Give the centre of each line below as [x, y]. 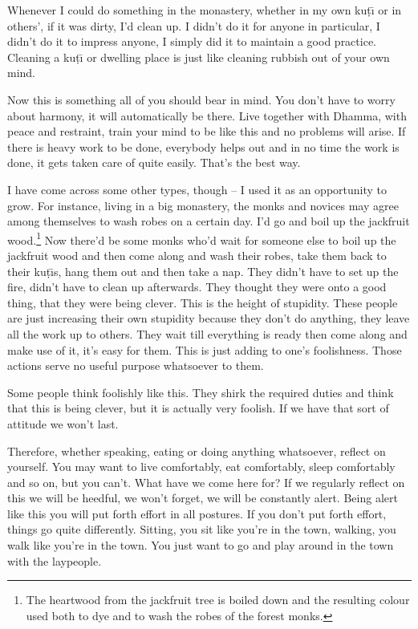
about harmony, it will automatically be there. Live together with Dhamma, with [207, 115]
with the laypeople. [55, 560]
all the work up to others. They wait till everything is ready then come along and [207, 333]
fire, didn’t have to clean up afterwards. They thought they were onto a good [197, 287]
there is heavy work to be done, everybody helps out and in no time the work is [203, 146]
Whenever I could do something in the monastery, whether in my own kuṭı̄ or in [205, 10]
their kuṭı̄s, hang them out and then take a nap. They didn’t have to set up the [203, 271]
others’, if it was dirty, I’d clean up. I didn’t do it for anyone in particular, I [194, 25]
